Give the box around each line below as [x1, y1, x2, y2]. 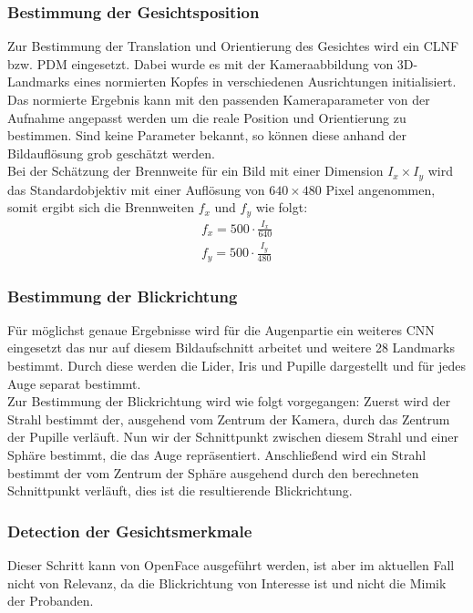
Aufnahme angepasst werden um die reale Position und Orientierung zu [7, 107, 406, 127]
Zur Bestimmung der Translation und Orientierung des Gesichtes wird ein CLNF [7, 36, 459, 56]
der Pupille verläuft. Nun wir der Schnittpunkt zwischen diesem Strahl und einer [7, 427, 458, 446]
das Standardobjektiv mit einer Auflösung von [7, 179, 265, 199]
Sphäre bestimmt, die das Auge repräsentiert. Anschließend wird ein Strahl [7, 445, 427, 465]
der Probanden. [7, 591, 94, 610]
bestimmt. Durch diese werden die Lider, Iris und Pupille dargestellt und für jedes [7, 356, 466, 375]
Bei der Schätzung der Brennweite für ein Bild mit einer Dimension [7, 161, 384, 180]
